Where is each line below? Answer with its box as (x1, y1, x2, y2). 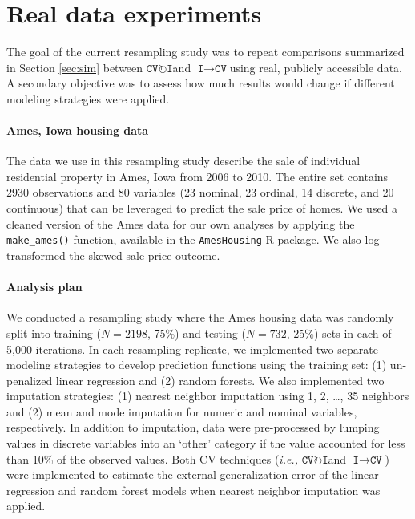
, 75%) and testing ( (147, 324, 246, 341)
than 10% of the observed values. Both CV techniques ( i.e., (6, 450, 298, 467)
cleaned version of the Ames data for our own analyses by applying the (6, 215, 355, 232)
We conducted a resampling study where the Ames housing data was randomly (6, 309, 394, 326)
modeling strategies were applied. (6, 90, 170, 107)
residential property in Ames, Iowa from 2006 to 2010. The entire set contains (6, 168, 389, 184)
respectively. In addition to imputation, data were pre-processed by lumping (6, 419, 380, 436)
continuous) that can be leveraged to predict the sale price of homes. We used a (6, 200, 398, 217)
